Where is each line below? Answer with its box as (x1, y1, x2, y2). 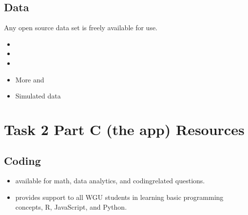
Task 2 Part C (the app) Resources (4, 119, 245, 139)
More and (15, 74, 44, 84)
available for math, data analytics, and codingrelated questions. (15, 176, 205, 186)
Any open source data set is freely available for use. (4, 22, 158, 33)
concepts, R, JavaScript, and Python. (15, 201, 127, 212)
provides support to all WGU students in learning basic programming (15, 192, 224, 202)
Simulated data (15, 91, 61, 101)
